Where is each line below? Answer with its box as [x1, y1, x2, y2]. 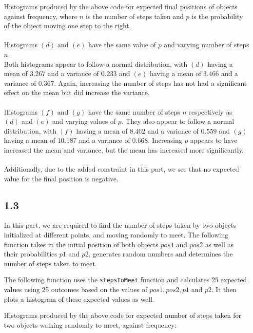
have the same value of [88, 39, 156, 50]
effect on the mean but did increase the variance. [4, 87, 150, 98]
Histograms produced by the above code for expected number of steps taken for [4, 310, 241, 320]
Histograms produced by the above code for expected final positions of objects [4, 1, 237, 11]
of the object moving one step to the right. [4, 20, 131, 31]
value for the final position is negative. [4, 173, 118, 183]
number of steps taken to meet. [4, 258, 97, 268]
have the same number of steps [88, 106, 180, 117]
